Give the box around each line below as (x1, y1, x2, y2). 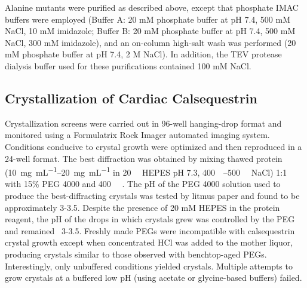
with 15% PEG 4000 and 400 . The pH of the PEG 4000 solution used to (5, 177, 281, 190)
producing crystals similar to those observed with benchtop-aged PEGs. (5, 247, 267, 260)
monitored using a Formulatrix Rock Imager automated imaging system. (5, 128, 270, 141)
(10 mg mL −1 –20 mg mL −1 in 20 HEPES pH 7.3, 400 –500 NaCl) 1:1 (5, 164, 287, 178)
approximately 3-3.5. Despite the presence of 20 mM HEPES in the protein (5, 201, 280, 213)
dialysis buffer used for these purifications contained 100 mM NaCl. (5, 59, 251, 72)
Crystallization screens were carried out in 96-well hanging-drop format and (5, 117, 282, 129)
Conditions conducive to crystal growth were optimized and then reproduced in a (5, 140, 302, 152)
